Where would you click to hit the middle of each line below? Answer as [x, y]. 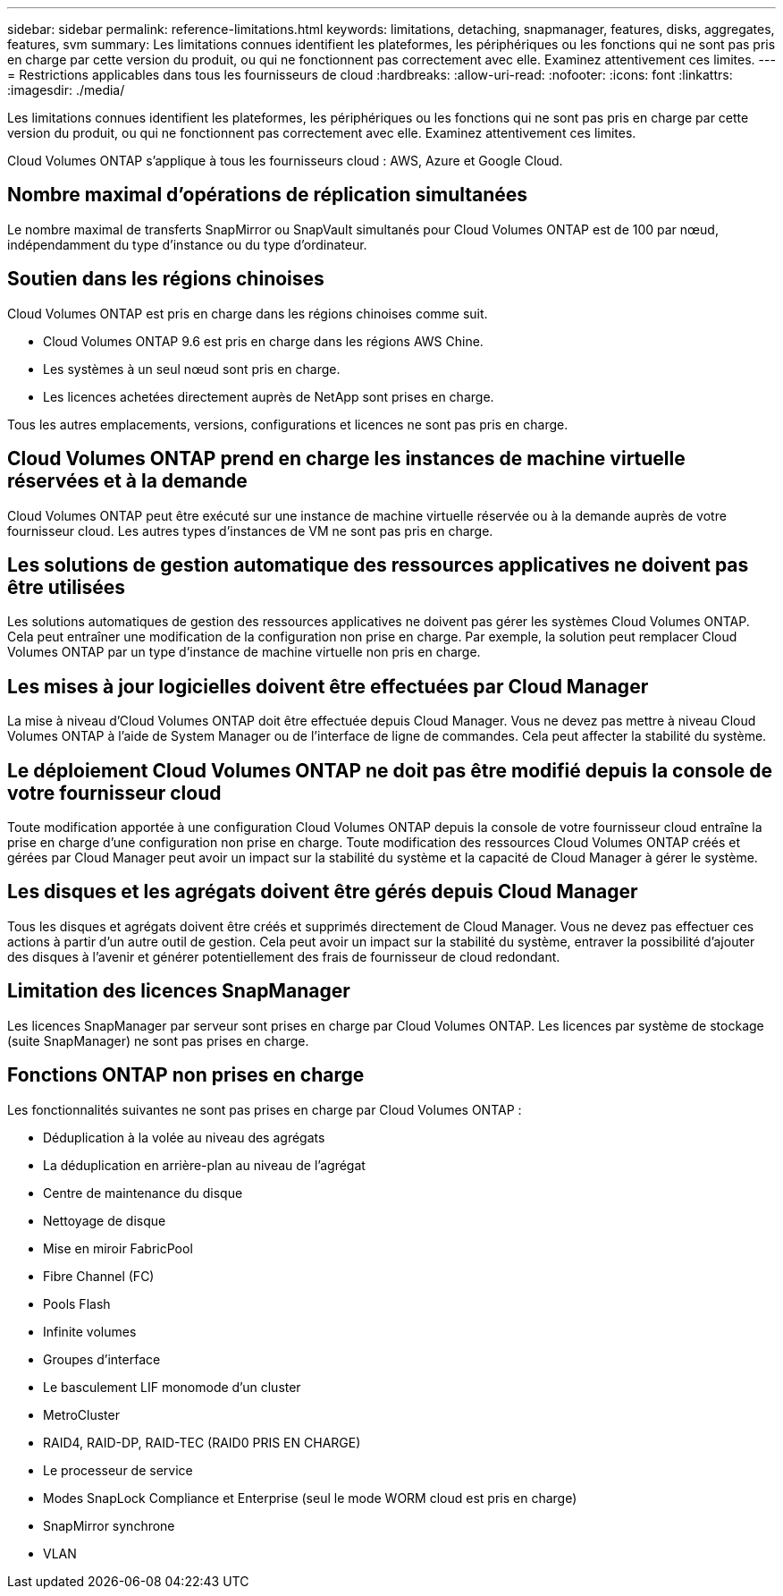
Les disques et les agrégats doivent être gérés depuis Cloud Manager [323, 892]
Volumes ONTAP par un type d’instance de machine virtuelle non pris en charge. [244, 652]
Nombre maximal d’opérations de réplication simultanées [268, 195]
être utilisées [67, 587]
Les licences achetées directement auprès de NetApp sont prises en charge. [269, 396]
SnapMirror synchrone [109, 1525]
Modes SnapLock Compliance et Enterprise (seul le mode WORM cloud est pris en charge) [310, 1498]
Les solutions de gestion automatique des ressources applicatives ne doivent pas [378, 565]
